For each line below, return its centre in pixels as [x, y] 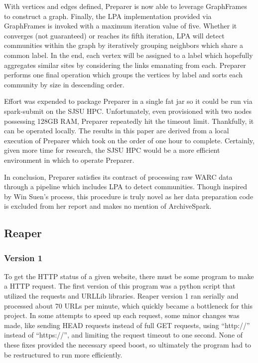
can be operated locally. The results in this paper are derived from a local [117, 131]
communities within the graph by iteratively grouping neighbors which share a [124, 45]
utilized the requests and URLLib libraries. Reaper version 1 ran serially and [121, 296]
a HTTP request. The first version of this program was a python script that [120, 286]
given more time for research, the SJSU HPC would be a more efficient [112, 150]
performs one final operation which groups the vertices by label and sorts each [123, 75]
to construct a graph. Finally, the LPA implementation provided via [108, 16]
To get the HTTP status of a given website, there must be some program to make [129, 276]
